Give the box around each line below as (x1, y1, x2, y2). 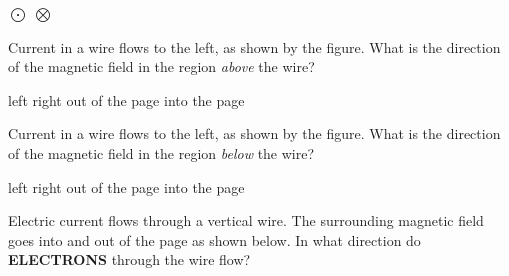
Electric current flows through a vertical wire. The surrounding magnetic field (8, 210, 484, 231)
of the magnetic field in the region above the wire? (8, 56, 315, 77)
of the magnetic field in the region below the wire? (8, 142, 315, 163)
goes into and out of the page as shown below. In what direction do (8, 229, 421, 250)
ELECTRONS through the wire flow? (8, 249, 251, 270)
